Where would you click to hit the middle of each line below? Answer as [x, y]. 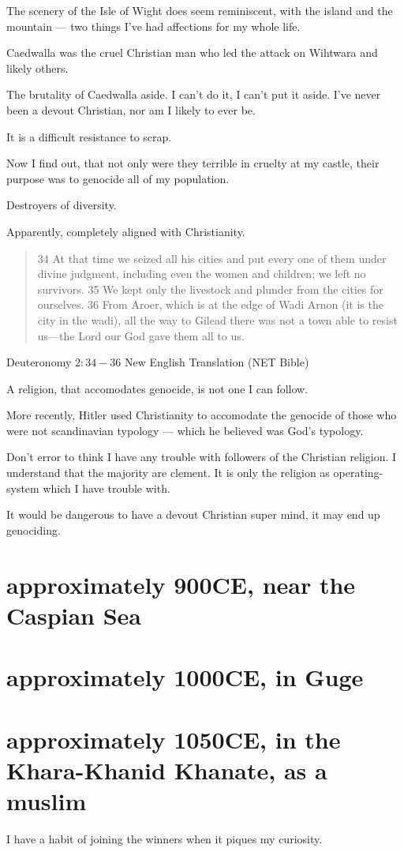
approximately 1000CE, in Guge [185, 677]
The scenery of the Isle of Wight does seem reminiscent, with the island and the [200, 10]
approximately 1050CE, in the [174, 739]
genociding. [34, 529]
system [23, 488]
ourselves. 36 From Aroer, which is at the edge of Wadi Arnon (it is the [210, 304]
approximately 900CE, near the [181, 584]
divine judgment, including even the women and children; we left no [202, 274]
